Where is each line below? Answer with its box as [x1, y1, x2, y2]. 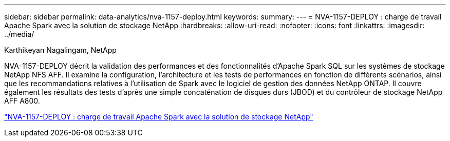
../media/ [4, 30, 34, 38]
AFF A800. [4, 96, 40, 105]
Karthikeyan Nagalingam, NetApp [4, 46, 117, 54]
